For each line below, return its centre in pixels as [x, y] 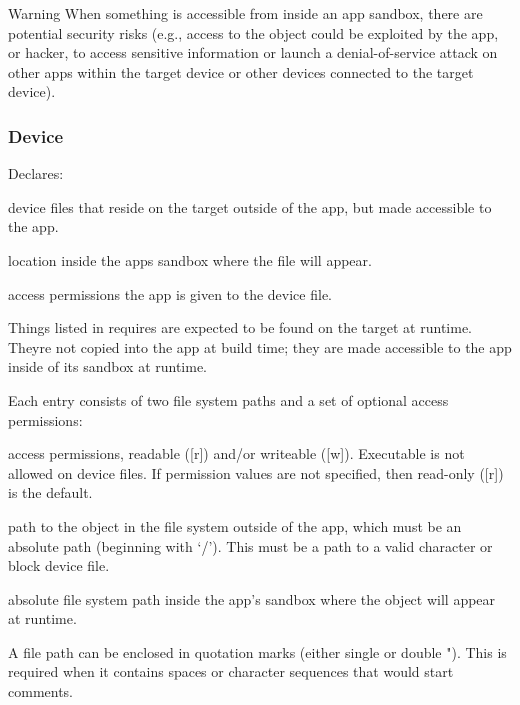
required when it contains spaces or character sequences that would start [231, 671]
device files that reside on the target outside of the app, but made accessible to [250, 206]
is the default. [50, 492]
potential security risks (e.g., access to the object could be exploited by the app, [253, 32]
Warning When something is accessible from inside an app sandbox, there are [245, 13]
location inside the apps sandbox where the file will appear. [190, 259]
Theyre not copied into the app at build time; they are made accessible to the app [260, 346]
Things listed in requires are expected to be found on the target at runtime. [240, 327]
